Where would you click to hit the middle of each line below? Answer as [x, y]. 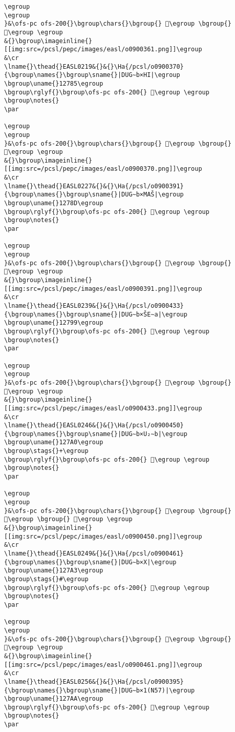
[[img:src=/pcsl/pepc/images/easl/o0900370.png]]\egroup [103, 169]
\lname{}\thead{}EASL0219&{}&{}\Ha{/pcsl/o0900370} [94, 66]
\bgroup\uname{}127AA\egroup [54, 699]
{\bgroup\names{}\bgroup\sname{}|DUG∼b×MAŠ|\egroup [94, 195]
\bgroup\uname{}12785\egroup [54, 83]
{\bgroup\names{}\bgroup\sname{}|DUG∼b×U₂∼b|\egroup [96, 434]
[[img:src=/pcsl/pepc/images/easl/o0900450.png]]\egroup [103, 536]
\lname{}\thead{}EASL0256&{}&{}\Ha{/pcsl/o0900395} [94, 681]
